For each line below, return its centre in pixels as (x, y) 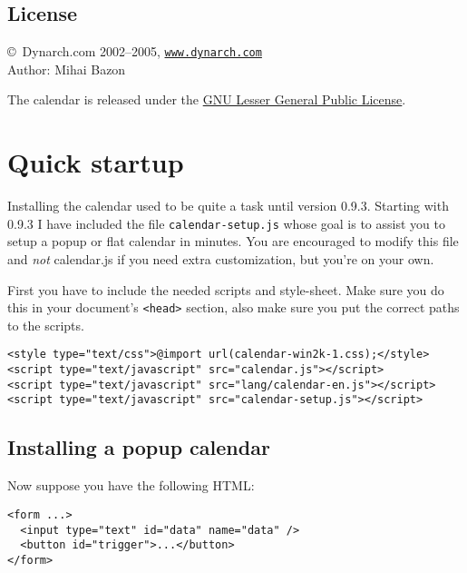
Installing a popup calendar (139, 447)
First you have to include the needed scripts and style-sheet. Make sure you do (226, 289)
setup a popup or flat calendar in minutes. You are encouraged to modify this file (233, 241)
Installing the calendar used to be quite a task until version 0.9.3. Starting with (228, 206)
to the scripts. (46, 325)
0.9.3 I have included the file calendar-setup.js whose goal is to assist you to (226, 223)
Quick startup (96, 162)
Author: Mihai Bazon (67, 69)
